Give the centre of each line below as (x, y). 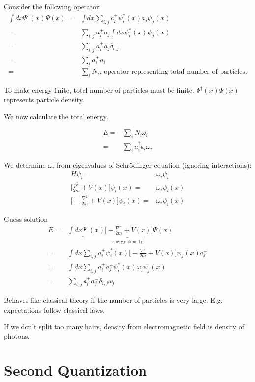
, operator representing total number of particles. (173, 72)
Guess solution (26, 218)
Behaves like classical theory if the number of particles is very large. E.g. (113, 300)
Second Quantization (76, 370)
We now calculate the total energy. (56, 116)
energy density (127, 242)
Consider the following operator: (53, 6)
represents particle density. (44, 99)
